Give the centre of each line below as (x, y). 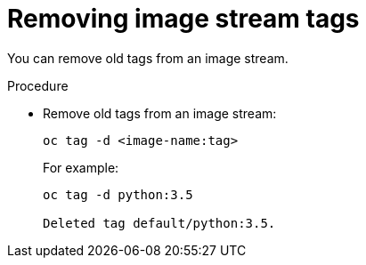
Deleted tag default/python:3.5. (159, 223)
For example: (81, 167)
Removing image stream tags (183, 19)
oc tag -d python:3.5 (118, 194)
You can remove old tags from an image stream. (148, 58)
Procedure (38, 85)
